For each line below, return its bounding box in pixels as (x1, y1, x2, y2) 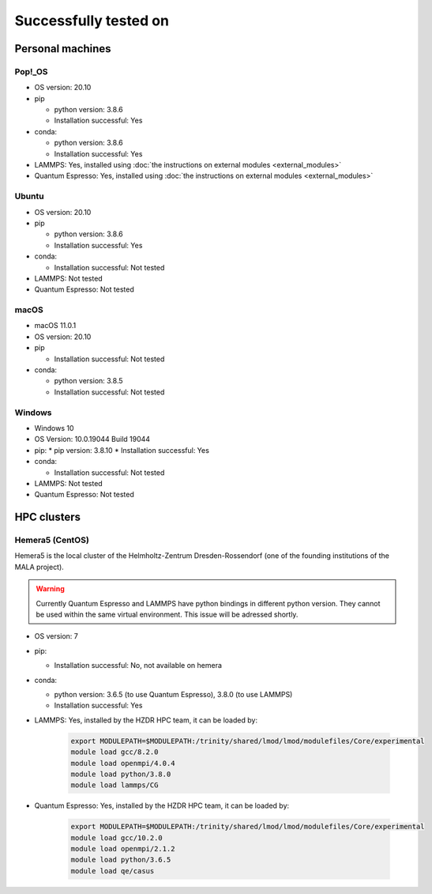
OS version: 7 (34, 632, 78, 641)
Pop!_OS (14, 66, 48, 77)
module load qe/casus (70, 866, 155, 875)
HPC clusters (14, 511, 81, 524)
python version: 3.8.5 (54, 376, 123, 386)
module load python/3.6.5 (70, 855, 171, 865)
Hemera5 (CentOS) (14, 534, 90, 545)
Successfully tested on (14, 12, 170, 29)
